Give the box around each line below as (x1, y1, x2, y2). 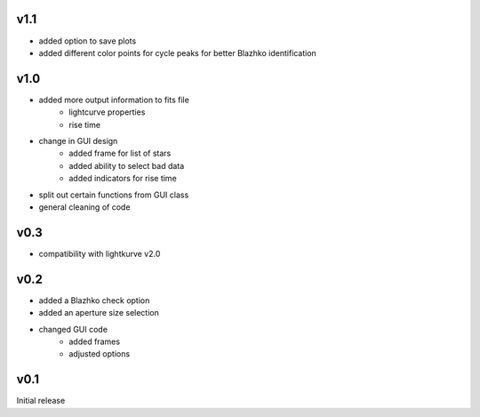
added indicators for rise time (68, 173, 177, 184)
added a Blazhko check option (38, 294, 150, 306)
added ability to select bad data (68, 160, 185, 171)
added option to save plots (38, 36, 137, 46)
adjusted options (68, 349, 131, 359)
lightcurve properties (68, 107, 146, 117)
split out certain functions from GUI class (38, 189, 189, 200)
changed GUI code (38, 324, 108, 334)
